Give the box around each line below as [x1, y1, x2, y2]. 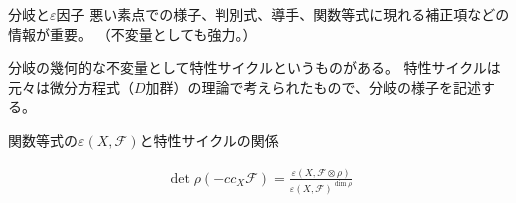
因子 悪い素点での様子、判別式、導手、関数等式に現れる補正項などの [56, 4, 510, 24]
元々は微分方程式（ [8, 76, 134, 97]
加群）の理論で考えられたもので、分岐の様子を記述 [145, 76, 482, 97]
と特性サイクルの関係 [139, 129, 279, 150]
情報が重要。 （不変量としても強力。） [8, 23, 257, 44]
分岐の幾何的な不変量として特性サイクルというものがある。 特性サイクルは [8, 57, 501, 78]
